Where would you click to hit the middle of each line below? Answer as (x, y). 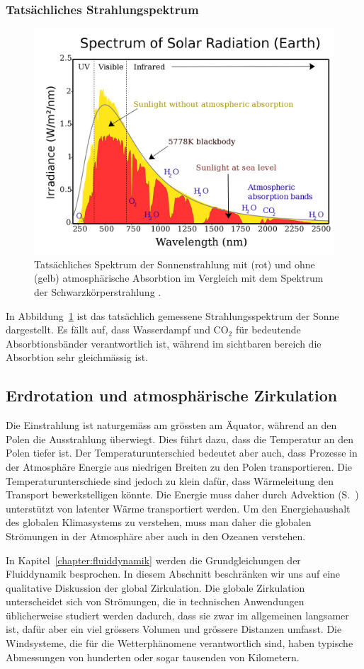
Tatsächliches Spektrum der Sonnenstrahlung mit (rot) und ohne (175, 264)
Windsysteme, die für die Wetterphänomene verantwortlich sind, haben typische (180, 643)
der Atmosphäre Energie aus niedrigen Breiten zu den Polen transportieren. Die (179, 466)
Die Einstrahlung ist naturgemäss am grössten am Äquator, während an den (171, 425)
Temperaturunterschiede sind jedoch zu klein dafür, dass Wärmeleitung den (170, 480)
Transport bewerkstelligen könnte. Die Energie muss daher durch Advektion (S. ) (182, 494)
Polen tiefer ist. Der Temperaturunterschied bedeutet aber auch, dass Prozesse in (182, 453)
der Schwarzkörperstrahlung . (98, 292)
